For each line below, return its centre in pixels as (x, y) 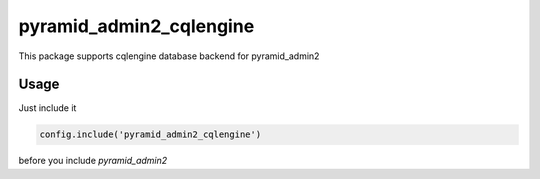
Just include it (47, 108)
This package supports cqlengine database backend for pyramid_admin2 (169, 56)
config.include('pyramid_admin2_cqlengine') (150, 134)
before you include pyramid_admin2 (93, 161)
